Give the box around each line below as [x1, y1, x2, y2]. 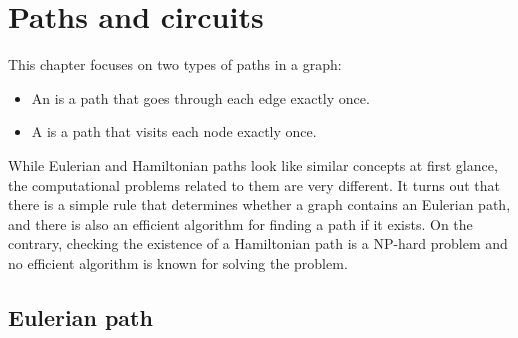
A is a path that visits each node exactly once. [31, 121, 317, 142]
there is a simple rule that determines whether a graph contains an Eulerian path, [8, 194, 511, 215]
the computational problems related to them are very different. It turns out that [8, 174, 500, 195]
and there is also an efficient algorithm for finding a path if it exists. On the [8, 213, 473, 234]
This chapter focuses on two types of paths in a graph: [8, 54, 342, 75]
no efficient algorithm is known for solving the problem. [8, 252, 348, 273]
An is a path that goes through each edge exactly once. [31, 87, 370, 108]
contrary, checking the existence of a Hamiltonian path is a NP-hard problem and [8, 233, 508, 254]
